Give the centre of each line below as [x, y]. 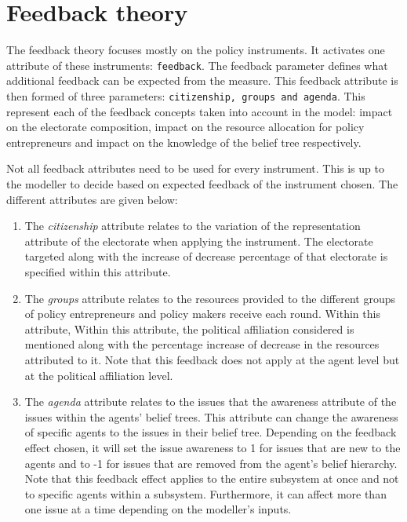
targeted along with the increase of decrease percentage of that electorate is [206, 256]
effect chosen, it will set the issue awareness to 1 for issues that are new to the [213, 447]
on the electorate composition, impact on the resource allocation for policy [185, 127]
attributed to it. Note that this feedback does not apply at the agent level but [212, 359]
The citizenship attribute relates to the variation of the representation [193, 226]
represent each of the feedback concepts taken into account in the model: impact [200, 111]
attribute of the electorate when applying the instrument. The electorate [199, 241]
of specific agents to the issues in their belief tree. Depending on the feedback [211, 432]
